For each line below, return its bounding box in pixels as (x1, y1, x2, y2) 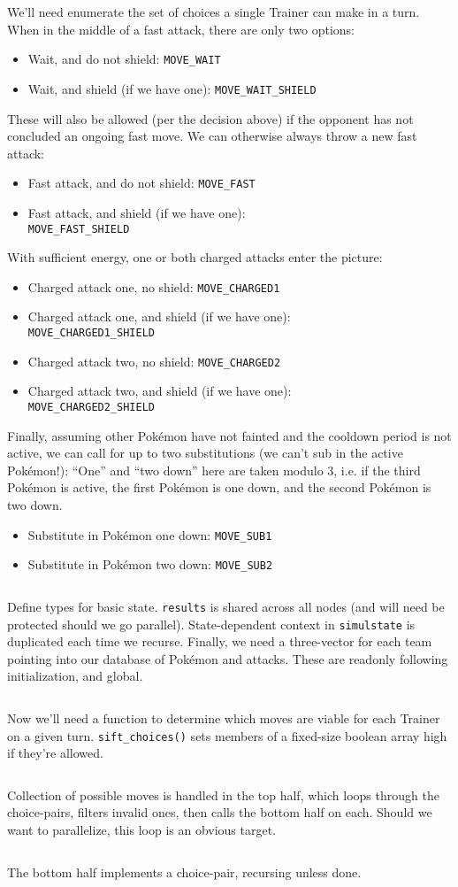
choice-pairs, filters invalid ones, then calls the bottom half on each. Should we (7, 803, 432, 821)
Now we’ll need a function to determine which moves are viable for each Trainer (7, 708, 440, 727)
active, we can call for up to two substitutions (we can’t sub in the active (7, 443, 403, 462)
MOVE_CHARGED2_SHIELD (27, 400, 155, 413)
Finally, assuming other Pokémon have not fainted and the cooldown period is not (7, 426, 452, 444)
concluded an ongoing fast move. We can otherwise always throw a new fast (7, 127, 417, 145)
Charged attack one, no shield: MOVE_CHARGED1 (27, 277, 280, 296)
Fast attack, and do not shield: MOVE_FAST (27, 174, 256, 192)
